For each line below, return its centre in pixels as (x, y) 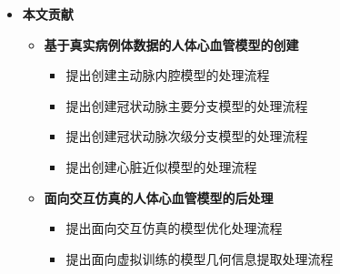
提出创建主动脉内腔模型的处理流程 (168, 75)
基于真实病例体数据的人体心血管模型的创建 (171, 44)
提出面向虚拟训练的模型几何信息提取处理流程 (200, 258)
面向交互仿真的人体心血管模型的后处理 (159, 197)
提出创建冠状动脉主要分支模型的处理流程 (187, 105)
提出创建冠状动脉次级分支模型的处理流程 (187, 136)
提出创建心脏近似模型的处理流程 (161, 166)
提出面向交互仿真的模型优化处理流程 (174, 228)
